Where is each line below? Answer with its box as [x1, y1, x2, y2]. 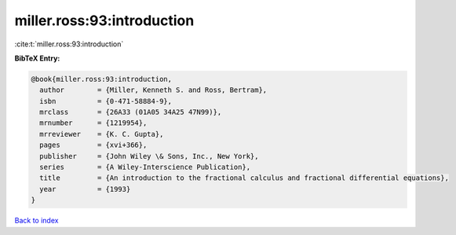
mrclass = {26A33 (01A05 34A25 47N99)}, [39, 108, 222, 117]
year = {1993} [39, 185, 131, 193]
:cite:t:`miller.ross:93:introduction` [14, 39, 124, 49]
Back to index [14, 216, 59, 226]
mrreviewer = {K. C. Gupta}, [39, 130, 164, 138]
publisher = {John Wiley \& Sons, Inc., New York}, [39, 152, 259, 160]
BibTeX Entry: [14, 53, 60, 63]
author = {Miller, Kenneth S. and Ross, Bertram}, [39, 86, 268, 94]
